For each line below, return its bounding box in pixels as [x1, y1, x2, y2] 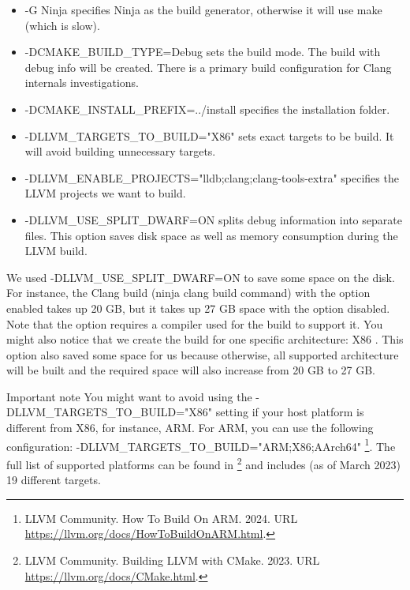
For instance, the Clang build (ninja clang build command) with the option [6, 284, 371, 301]
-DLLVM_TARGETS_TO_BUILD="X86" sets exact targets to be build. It [24, 127, 394, 144]
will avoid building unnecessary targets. [24, 143, 216, 160]
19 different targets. [6, 472, 101, 488]
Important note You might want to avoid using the [6, 388, 252, 404]
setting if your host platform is [215, 404, 364, 420]
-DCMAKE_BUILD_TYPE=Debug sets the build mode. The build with [24, 43, 381, 60]
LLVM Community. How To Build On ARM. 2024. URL [24, 509, 298, 526]
